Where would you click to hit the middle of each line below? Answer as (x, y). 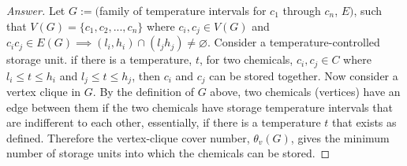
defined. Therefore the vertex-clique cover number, (128, 137)
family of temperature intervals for (183, 10)
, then (146, 75)
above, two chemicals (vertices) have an (305, 91)
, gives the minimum (340, 137)
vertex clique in (44, 91)
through (302, 10)
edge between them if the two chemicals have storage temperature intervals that (200, 107)
